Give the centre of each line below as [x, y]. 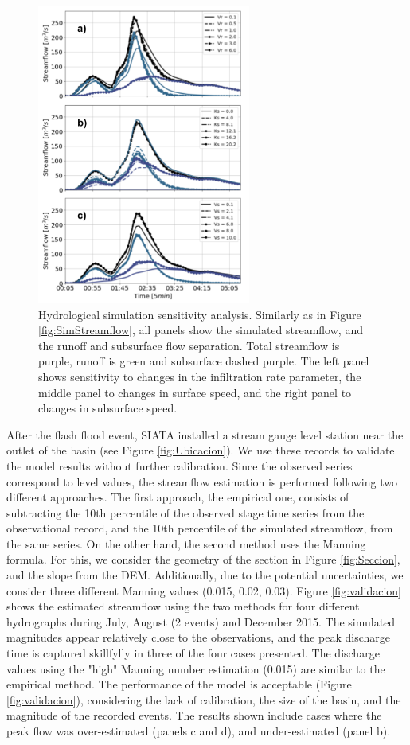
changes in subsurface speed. [108, 408]
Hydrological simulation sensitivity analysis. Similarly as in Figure [200, 314]
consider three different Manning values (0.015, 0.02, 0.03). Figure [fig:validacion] [204, 590]
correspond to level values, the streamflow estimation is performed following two [202, 481]
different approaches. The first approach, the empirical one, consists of [178, 497]
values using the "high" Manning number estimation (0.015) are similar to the [196, 668]
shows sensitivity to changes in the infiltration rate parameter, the [200, 376]
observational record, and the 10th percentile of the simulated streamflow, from [200, 528]
